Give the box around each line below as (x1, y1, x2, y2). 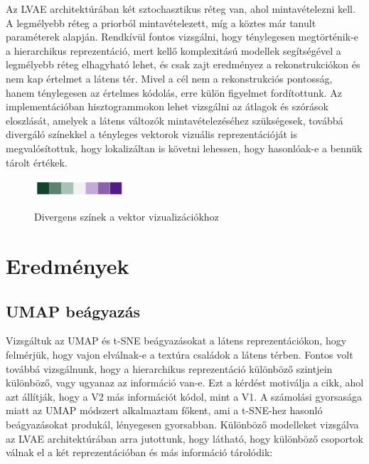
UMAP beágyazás (6, 300, 141, 322)
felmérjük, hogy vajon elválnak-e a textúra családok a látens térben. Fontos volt (6, 347, 353, 362)
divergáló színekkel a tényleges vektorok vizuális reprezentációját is (6, 127, 297, 142)
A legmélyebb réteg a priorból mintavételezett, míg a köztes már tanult (6, 15, 316, 30)
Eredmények (6, 251, 129, 280)
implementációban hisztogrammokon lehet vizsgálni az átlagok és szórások (6, 99, 328, 114)
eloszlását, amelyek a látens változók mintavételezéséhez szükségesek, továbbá (6, 112, 343, 127)
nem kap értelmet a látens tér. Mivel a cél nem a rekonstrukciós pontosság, (6, 70, 333, 85)
